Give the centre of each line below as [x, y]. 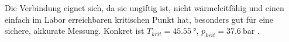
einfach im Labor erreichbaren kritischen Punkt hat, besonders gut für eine [139, 19]
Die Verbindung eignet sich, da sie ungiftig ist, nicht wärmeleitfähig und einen [144, 8]
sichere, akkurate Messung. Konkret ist [75, 31]
